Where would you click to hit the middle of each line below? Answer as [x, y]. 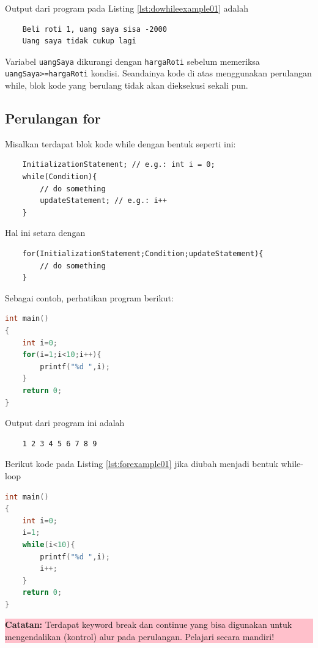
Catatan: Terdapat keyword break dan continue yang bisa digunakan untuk [149, 624]
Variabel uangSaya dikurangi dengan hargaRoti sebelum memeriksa [132, 61]
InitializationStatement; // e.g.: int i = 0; [119, 165]
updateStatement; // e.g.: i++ [103, 201]
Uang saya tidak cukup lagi [79, 41]
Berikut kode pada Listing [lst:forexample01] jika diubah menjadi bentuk [142, 464]
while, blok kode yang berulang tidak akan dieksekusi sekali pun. [127, 85]
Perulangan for [53, 118]
